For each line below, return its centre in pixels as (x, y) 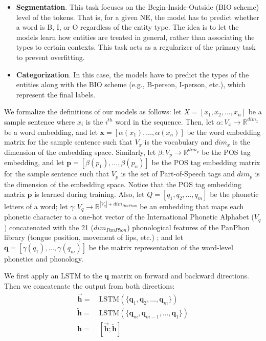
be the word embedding (224, 132)
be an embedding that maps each (192, 206)
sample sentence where (40, 121)
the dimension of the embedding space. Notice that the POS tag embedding (123, 184)
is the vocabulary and (178, 142)
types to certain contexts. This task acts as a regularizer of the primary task (136, 47)
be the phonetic (234, 194)
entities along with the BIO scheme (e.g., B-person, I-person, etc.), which (131, 84)
